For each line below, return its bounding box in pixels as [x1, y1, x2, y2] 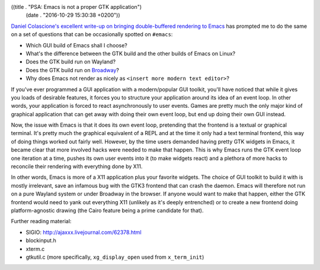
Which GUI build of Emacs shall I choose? [25, 41, 127, 49]
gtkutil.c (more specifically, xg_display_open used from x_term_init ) [25, 253, 204, 261]
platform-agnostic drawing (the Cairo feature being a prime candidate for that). [11, 207, 204, 214]
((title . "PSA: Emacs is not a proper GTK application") [11, 4, 142, 10]
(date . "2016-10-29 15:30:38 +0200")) [25, 12, 121, 19]
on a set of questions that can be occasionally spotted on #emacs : [11, 31, 173, 38]
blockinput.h [25, 237, 56, 244]
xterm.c [25, 245, 45, 252]
